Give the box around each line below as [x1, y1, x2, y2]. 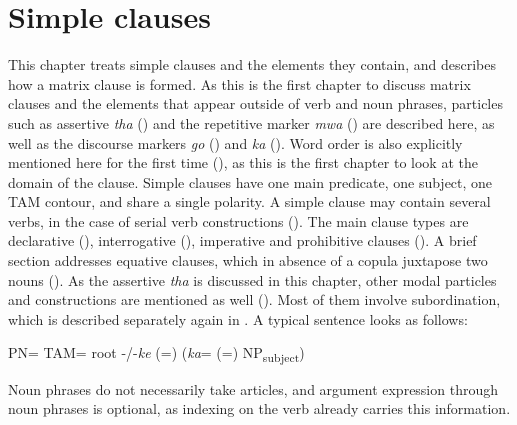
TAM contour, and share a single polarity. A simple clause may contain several [8, 191, 491, 212]
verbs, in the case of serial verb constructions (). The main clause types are [8, 210, 469, 231]
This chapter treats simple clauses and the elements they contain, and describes [8, 54, 496, 75]
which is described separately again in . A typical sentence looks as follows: [8, 308, 468, 329]
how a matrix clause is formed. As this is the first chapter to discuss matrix [8, 73, 471, 94]
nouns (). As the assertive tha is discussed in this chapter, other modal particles [8, 269, 497, 290]
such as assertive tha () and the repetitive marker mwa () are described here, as [8, 112, 495, 133]
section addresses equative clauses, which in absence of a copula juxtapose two [8, 250, 488, 271]
